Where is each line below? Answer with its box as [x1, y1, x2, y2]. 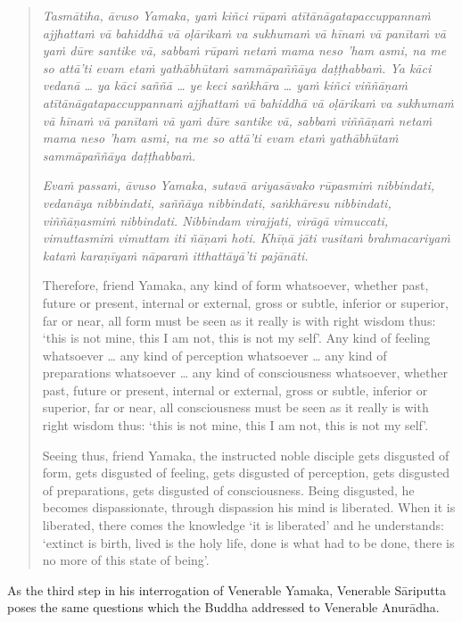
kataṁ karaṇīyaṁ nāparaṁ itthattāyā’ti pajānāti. [42, 245, 309, 264]
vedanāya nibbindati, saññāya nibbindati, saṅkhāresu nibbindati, [42, 193, 392, 211]
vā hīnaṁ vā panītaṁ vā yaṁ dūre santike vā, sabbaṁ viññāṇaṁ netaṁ [42, 111, 433, 129]
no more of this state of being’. [42, 551, 210, 569]
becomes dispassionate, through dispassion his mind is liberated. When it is [42, 498, 456, 517]
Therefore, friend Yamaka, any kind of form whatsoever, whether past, [42, 276, 429, 294]
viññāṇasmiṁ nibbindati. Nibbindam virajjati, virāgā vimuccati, [42, 211, 389, 229]
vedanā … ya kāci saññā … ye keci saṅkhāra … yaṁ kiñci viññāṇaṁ [42, 76, 408, 95]
